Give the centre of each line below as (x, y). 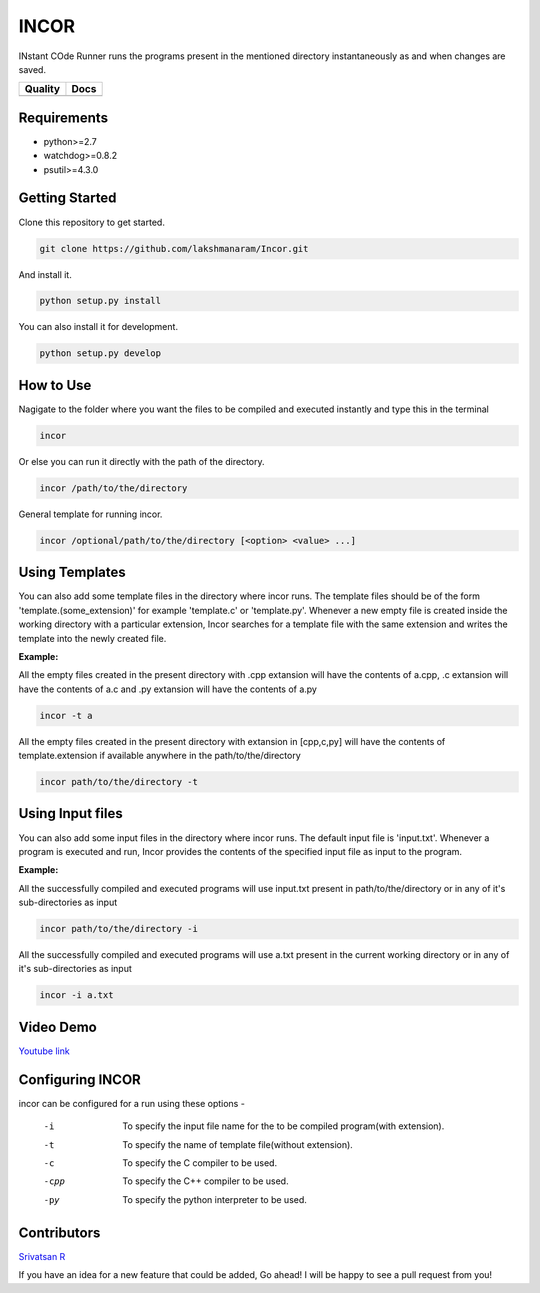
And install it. (45, 274)
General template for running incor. (90, 514)
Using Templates (72, 572)
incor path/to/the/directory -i (119, 929)
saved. (32, 69)
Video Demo (57, 1026)
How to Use (55, 385)
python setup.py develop (100, 353)
